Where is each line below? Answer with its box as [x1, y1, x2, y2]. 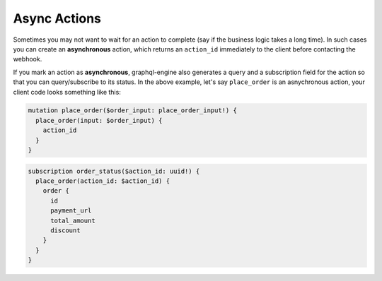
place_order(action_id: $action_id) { [35, 177, 170, 185]
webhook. [13, 55, 42, 64]
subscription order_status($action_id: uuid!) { [28, 167, 200, 175]
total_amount [50, 216, 95, 225]
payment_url [50, 207, 92, 215]
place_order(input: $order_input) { [35, 116, 163, 124]
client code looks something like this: [13, 88, 122, 96]
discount [50, 226, 81, 234]
